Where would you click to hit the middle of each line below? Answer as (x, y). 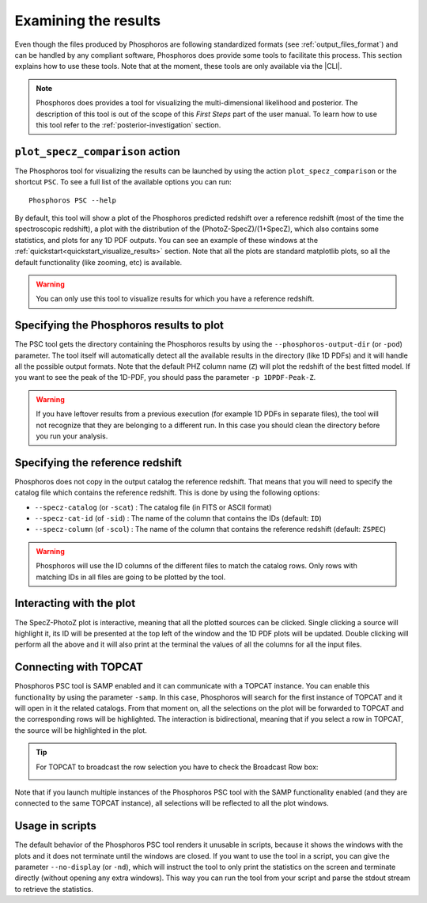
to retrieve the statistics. (54, 889)
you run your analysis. (72, 436)
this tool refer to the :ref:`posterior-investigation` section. (128, 125)
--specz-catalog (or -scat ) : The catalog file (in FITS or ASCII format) (153, 507)
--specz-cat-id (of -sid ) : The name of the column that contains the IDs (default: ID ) (178, 518)
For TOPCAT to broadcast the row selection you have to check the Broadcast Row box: (177, 767)
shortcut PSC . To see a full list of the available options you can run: (123, 182)
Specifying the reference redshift (98, 463)
